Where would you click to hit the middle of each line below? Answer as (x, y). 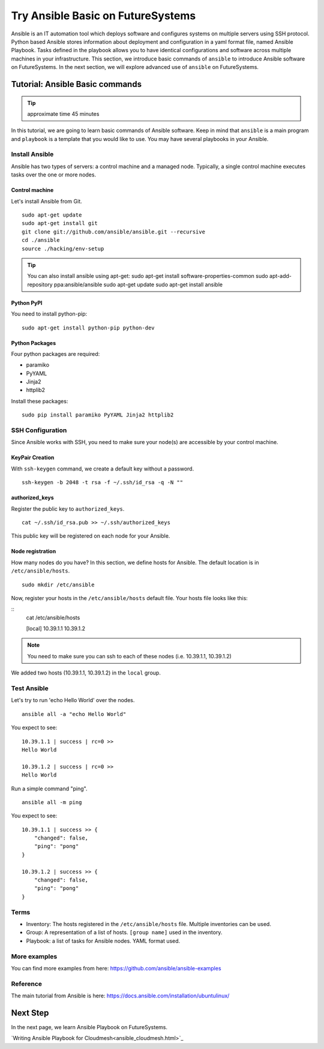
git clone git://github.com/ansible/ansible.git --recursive (113, 232)
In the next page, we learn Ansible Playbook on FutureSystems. (89, 1027)
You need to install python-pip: (49, 314)
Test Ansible (30, 688)
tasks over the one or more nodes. (53, 175)
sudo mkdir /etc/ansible (58, 585)
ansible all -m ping (52, 802)
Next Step (30, 1013)
